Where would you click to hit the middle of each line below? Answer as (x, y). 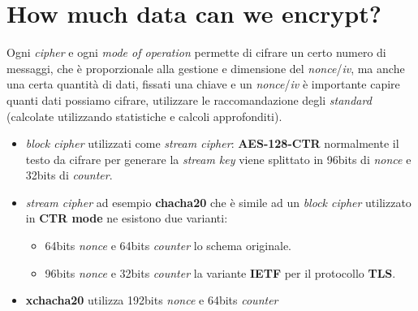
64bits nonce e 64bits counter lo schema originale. (168, 246)
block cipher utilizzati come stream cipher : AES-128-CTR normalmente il (212, 143)
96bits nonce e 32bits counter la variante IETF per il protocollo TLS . (220, 272)
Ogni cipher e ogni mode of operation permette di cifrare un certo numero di (196, 52)
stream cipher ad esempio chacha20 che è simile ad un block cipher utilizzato (218, 202)
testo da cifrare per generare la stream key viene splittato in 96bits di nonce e (218, 159)
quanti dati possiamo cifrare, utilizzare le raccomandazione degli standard (189, 99)
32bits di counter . (69, 175)
